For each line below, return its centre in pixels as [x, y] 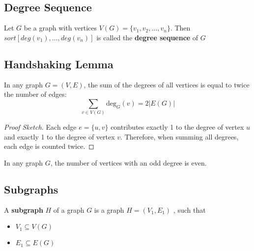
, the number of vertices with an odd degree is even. [128, 162]
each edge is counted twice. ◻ [49, 146]
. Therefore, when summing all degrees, [180, 136]
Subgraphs [31, 189]
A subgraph [24, 209]
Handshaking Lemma [59, 64]
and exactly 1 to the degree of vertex [59, 136]
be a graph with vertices [60, 28]
